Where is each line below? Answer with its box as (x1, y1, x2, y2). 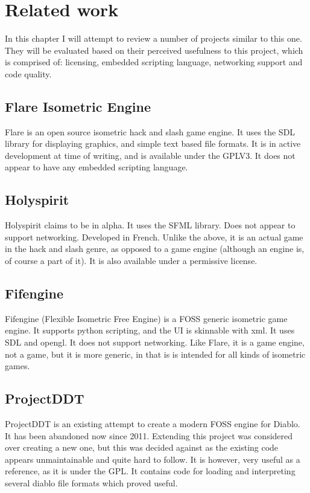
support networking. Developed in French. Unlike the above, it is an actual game (5, 230, 303, 243)
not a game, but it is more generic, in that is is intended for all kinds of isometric (5, 347, 306, 360)
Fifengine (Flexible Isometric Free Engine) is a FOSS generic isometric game (5, 312, 288, 324)
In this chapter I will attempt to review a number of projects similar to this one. (5, 32, 302, 45)
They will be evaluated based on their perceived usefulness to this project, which (5, 43, 303, 56)
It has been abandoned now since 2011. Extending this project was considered (5, 429, 293, 442)
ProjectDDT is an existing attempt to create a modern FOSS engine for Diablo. (5, 417, 300, 430)
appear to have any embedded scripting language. (5, 161, 188, 173)
